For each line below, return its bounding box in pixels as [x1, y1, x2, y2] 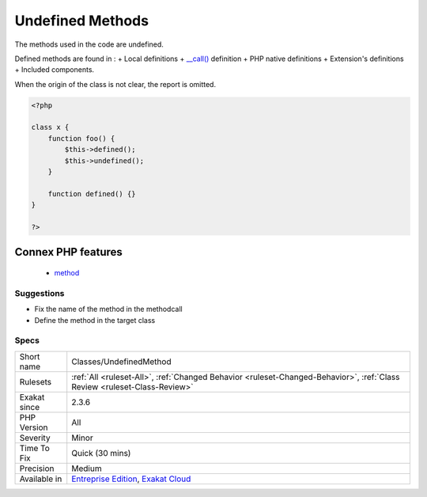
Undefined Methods [14, 12, 149, 29]
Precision [19, 463, 55, 474]
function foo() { [47, 134, 115, 142]
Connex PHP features [14, 245, 123, 259]
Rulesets [19, 376, 51, 387]
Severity [19, 432, 51, 443]
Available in [19, 473, 62, 484]
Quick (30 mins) [71, 447, 131, 458]
